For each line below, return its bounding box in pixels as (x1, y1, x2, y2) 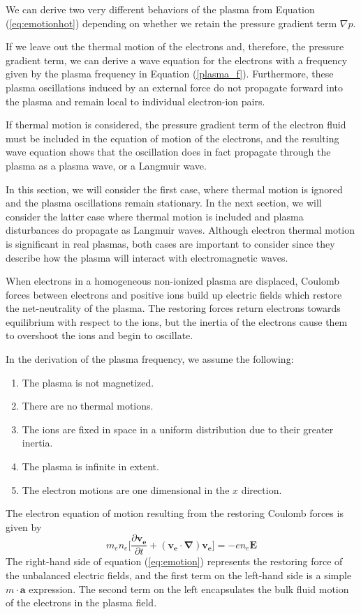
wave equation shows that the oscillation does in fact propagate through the (6, 144, 331, 159)
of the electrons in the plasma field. (6, 595, 157, 610)
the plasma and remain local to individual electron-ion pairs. (6, 93, 265, 108)
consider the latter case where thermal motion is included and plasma (6, 209, 304, 223)
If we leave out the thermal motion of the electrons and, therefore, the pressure (6, 39, 344, 54)
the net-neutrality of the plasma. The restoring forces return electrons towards (6, 301, 341, 315)
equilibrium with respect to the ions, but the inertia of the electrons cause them (6, 314, 348, 329)
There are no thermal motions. (22, 398, 154, 413)
